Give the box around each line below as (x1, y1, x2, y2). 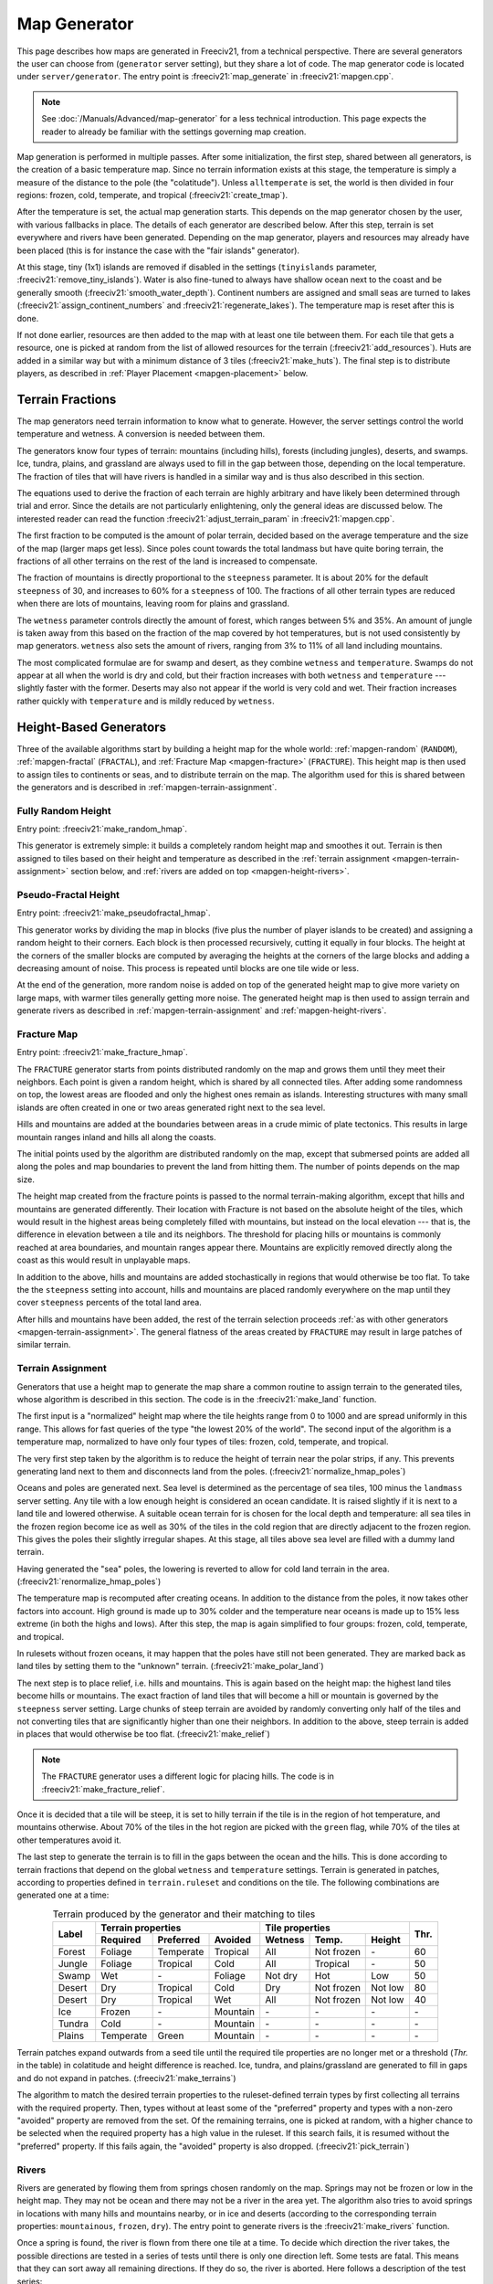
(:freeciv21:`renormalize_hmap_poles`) (16, 1576, 162, 1587)
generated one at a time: (16, 1889, 110, 1900)
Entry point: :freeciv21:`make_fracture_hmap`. (16, 1047, 189, 1058)
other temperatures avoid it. (16, 1835, 122, 1845)
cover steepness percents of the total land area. (16, 1297, 203, 1308)
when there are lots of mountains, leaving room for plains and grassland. (16, 598, 289, 609)
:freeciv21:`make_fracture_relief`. (41, 1783, 165, 1794)
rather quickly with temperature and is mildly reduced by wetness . (16, 695, 275, 706)
